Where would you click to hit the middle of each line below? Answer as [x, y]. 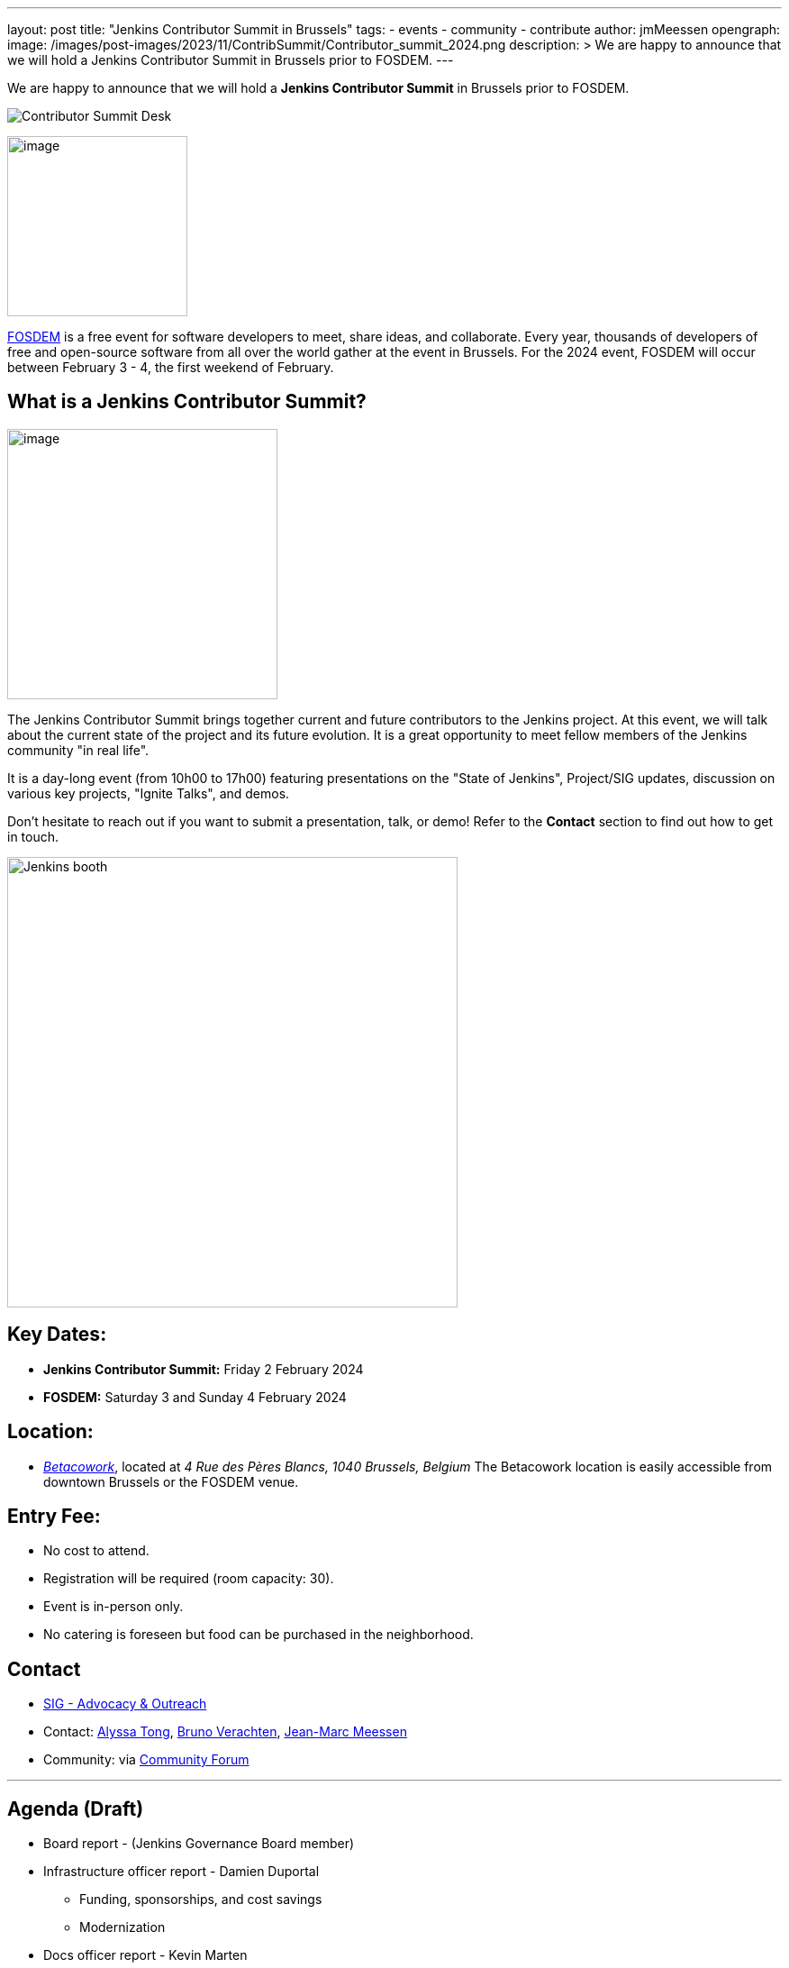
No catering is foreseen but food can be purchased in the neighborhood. [258, 1635]
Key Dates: [57, 1335]
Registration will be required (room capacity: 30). [189, 1579]
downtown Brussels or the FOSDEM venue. [171, 1481]
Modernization [122, 1927]
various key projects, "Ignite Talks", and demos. [149, 793]
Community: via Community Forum [146, 1760]
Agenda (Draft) [76, 1809]
